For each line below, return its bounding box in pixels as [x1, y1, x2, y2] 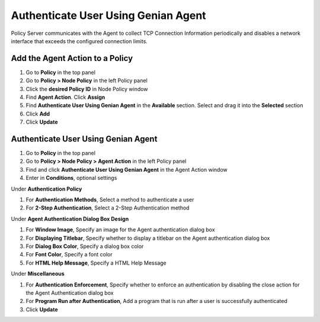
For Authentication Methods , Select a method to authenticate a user [25, 196, 194, 204]
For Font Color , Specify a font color [25, 251, 113, 258]
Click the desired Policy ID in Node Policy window [25, 85, 148, 92]
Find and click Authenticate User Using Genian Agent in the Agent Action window [25, 166, 228, 173]
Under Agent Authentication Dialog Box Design [11, 215, 129, 222]
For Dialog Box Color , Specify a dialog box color [25, 243, 144, 250]
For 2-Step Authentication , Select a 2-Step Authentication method [25, 204, 190, 211]
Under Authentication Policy [11, 185, 82, 192]
